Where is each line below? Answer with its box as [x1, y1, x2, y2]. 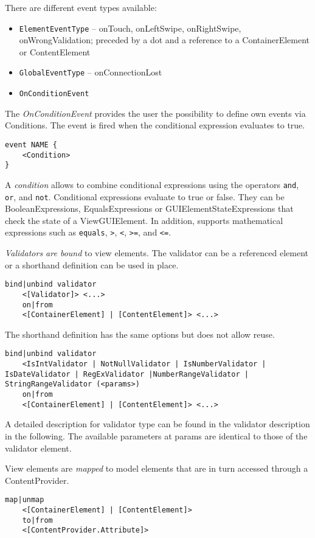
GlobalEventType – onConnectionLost [19, 66, 162, 79]
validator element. [5, 441, 72, 454]
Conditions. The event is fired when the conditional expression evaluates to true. [5, 119, 305, 131]
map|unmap [5, 495, 44, 505]
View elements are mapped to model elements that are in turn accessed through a [5, 462, 308, 475]
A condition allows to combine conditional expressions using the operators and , [5, 178, 299, 190]
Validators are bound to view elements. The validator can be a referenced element [5, 246, 309, 259]
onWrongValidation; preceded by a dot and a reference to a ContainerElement [19, 33, 310, 46]
